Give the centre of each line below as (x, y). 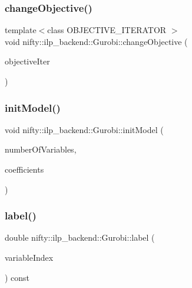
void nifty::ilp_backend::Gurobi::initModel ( (84, 129)
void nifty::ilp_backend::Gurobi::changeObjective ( (96, 41)
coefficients (24, 169)
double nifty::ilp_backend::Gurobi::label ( (80, 237)
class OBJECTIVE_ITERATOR (107, 30)
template (21, 30)
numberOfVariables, (41, 149)
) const (17, 277)
